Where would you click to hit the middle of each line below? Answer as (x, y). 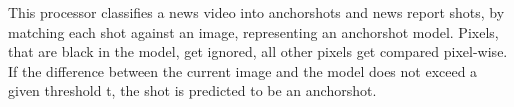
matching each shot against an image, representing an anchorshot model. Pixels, (253, 31)
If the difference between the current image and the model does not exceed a (243, 70)
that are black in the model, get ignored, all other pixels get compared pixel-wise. (258, 51)
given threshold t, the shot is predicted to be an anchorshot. (192, 90)
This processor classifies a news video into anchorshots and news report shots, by (256, 12)
